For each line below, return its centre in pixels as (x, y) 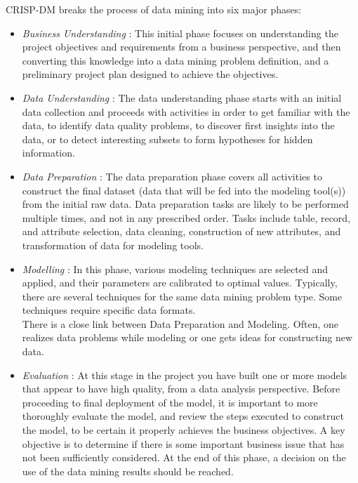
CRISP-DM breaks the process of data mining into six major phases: (154, 9)
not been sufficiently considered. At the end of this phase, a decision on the (184, 457)
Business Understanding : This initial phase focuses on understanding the (180, 33)
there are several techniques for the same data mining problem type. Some (182, 296)
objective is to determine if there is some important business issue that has (183, 443)
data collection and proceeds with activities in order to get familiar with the (186, 111)
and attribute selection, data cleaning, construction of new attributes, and (181, 231)
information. (48, 153)
